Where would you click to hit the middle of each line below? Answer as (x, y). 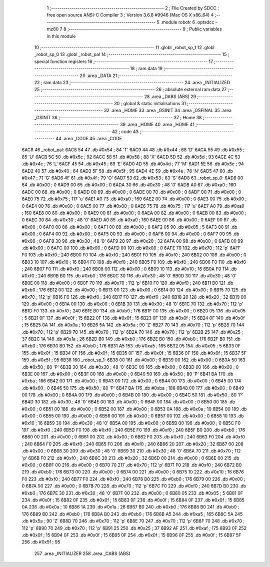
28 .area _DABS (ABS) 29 (170, 96)
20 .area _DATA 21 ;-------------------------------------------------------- (156, 76)
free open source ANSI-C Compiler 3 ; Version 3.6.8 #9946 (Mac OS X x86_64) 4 (130, 15)
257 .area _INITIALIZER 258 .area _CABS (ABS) (82, 553)
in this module (61, 36)
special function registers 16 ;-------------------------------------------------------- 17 (124, 61)
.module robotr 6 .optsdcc (187, 22)
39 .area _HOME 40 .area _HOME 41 (157, 125)
